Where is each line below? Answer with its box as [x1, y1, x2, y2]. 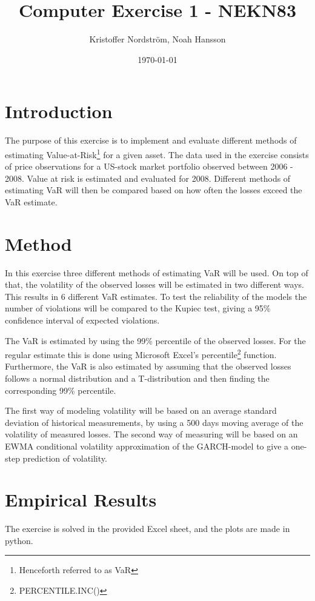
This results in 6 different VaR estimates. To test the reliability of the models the [5, 290, 307, 302]
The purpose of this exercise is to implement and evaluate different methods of [5, 134, 297, 147]
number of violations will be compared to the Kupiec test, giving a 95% [5, 302, 271, 314]
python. [5, 534, 33, 546]
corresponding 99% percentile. [5, 384, 116, 396]
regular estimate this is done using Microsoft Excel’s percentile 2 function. [5, 347, 277, 360]
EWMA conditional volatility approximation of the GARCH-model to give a [5, 439, 289, 452]
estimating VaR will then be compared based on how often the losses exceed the [5, 184, 302, 196]
